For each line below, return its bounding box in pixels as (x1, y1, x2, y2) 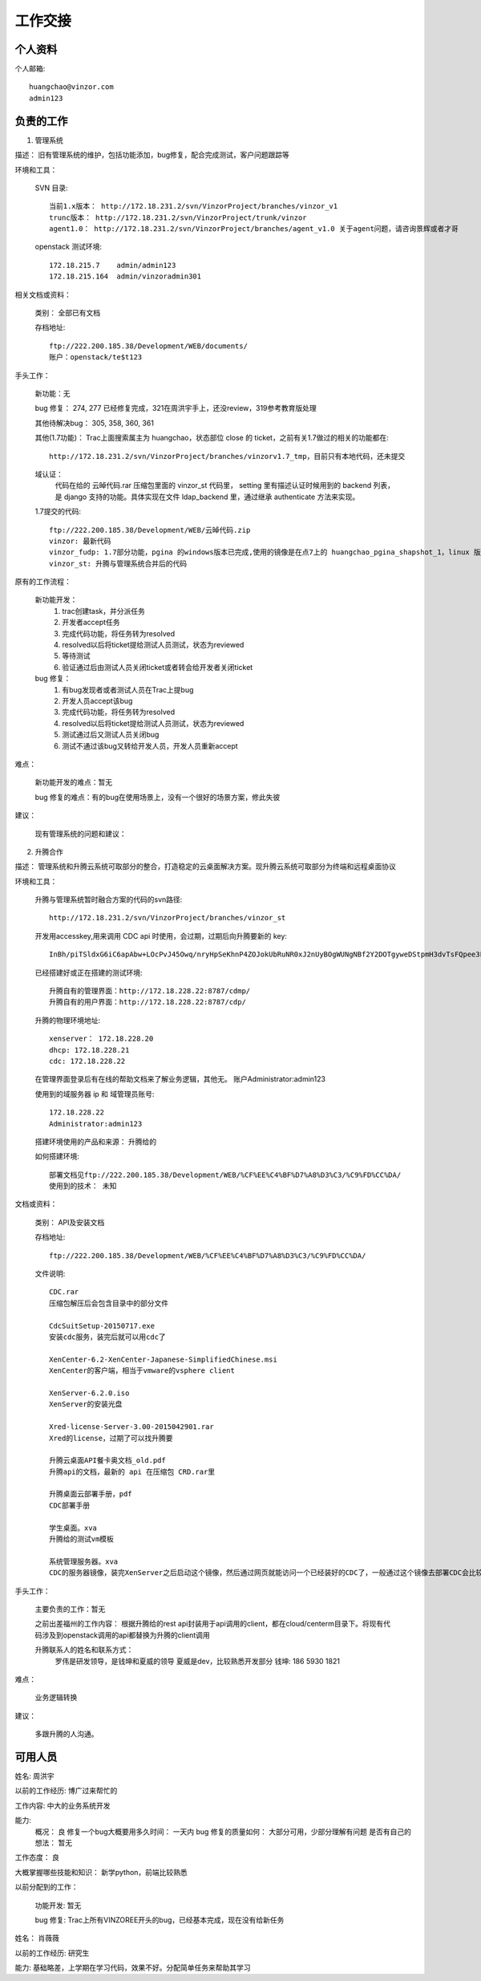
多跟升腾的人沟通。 (34, 1729, 99, 1739)
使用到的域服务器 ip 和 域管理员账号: (34, 1089, 155, 1098)
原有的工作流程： (14, 577, 71, 587)
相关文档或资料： (14, 290, 71, 299)
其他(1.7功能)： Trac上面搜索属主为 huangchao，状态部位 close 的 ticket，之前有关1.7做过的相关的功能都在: (34, 433, 389, 443)
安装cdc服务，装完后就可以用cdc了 (49, 1333, 166, 1342)
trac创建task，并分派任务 (62, 606, 146, 615)
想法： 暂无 (34, 1837, 72, 1847)
